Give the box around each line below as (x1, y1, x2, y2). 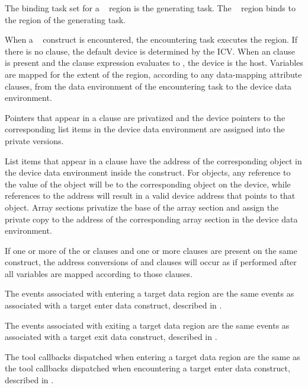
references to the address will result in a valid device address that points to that (5, 189, 296, 202)
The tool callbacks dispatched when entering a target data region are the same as (5, 350, 300, 362)
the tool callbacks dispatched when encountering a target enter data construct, (5, 362, 290, 374)
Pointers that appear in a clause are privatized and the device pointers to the (5, 111, 285, 123)
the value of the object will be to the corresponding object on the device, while (5, 177, 291, 190)
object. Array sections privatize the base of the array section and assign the (5, 201, 279, 213)
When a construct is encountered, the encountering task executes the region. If (5, 33, 297, 46)
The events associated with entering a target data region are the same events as (5, 287, 294, 300)
